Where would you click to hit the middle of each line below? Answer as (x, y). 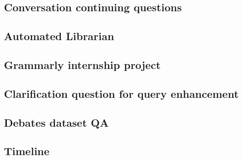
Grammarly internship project (82, 64)
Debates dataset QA (56, 122)
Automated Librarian (59, 36)
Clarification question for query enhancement (121, 93)
